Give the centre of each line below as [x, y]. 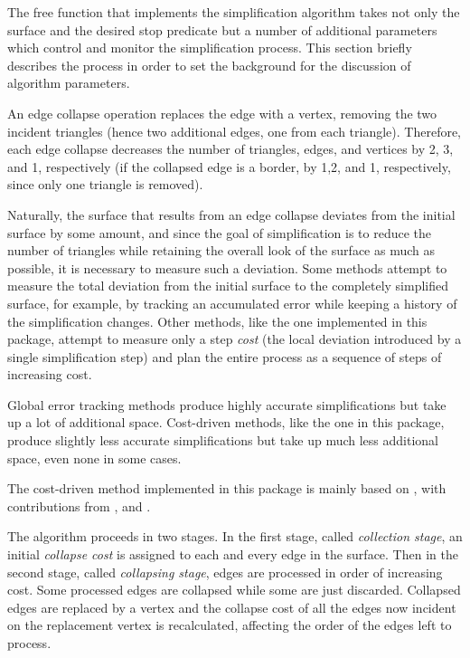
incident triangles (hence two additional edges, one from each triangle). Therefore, [235, 131]
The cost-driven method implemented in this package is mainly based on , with [227, 488]
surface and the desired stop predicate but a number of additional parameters [222, 29]
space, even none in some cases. [94, 458]
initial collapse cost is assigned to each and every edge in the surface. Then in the [233, 554]
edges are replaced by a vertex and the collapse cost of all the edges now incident [232, 607]
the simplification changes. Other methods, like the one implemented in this [217, 321]
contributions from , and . [79, 505]
